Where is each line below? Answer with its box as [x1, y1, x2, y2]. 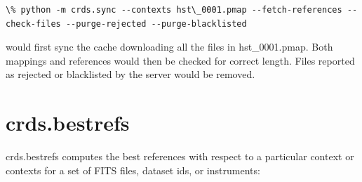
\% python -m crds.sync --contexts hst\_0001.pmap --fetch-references [6, 5, 342, 15]
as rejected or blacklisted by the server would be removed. [6, 67, 255, 82]
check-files [6, 18, 61, 29]
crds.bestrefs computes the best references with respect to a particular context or [6, 149, 354, 164]
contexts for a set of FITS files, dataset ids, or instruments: [6, 162, 260, 177]
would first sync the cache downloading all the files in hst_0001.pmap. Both [6, 39, 333, 54]
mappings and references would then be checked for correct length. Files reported [6, 53, 355, 67]
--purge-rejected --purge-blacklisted [65, 18, 247, 29]
